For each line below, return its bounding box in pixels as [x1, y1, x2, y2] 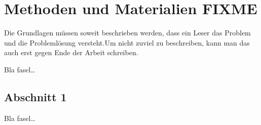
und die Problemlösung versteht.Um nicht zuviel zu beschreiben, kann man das [4, 37, 250, 48]
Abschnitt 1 [4, 89, 67, 104]
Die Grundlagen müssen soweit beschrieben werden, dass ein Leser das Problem [4, 27, 251, 38]
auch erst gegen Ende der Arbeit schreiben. [4, 47, 138, 58]
